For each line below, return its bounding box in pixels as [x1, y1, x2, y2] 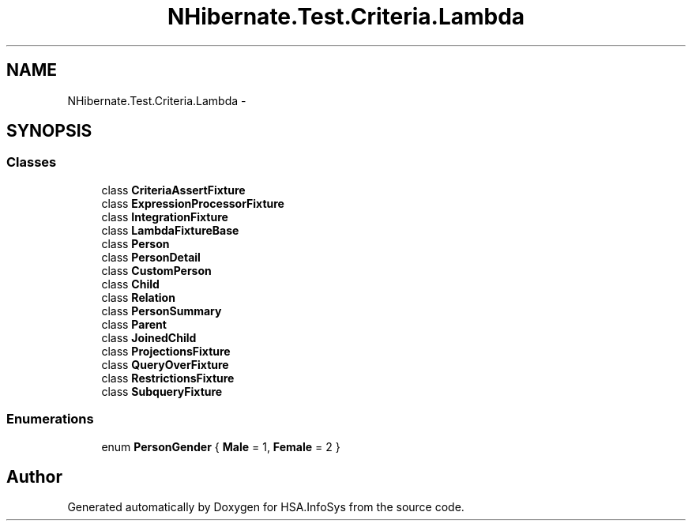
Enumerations [6, 411, 94, 427]
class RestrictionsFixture [101, 371, 235, 385]
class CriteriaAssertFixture [101, 183, 246, 197]
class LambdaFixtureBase [101, 223, 239, 237]
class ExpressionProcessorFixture [101, 196, 284, 210]
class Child [101, 277, 160, 291]
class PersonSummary [101, 303, 222, 318]
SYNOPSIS [6, 121, 92, 141]
